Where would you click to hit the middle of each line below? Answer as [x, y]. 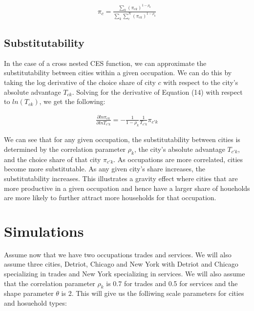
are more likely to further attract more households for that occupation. [110, 197]
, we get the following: [72, 101]
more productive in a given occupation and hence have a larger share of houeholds [127, 188]
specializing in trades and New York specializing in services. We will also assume [125, 273]
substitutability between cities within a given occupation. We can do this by [118, 73]
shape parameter [29, 293]
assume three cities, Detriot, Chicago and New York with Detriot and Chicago [121, 264]
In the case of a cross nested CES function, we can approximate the [105, 63]
